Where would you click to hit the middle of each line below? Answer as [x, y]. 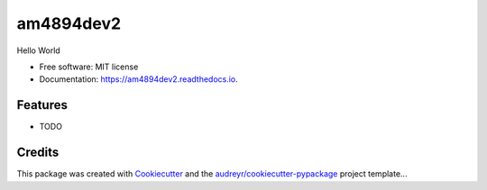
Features [42, 105]
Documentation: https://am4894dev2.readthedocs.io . [138, 79]
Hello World [38, 50]
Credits [38, 153]
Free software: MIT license [89, 67]
